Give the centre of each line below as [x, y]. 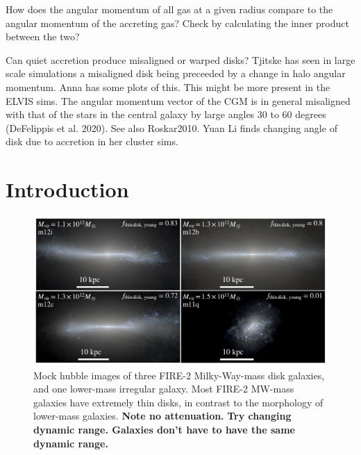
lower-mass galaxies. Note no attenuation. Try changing [162, 416]
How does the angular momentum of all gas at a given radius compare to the [169, 9]
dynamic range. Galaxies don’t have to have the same [164, 429]
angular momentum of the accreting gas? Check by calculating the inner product [177, 23]
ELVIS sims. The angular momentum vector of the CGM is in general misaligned [178, 100]
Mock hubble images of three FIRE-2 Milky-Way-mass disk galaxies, [179, 375]
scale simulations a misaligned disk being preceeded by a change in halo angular [176, 73]
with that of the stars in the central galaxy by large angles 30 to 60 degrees [166, 114]
